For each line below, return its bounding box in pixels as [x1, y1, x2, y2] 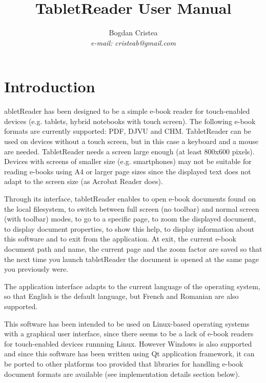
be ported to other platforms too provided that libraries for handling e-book [4, 358, 243, 369]
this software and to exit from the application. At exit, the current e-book [4, 233, 236, 244]
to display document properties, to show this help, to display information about [4, 223, 255, 234]
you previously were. [4, 264, 68, 274]
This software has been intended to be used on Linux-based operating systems [4, 318, 250, 329]
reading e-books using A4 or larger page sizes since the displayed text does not [4, 166, 251, 176]
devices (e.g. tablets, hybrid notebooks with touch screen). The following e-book [4, 115, 256, 126]
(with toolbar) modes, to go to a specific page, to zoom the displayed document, [4, 213, 256, 224]
